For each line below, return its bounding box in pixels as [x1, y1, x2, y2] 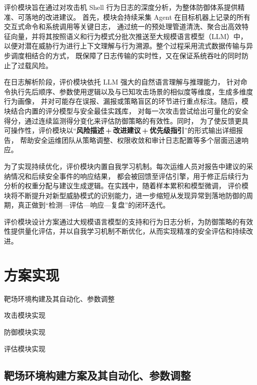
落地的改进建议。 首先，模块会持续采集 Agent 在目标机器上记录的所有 [24, 11, 251, 22]
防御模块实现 [4, 326, 45, 337]
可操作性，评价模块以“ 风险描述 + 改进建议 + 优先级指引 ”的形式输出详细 [4, 125, 236, 135]
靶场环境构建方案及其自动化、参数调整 [4, 367, 191, 383]
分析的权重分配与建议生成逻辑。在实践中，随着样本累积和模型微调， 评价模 [4, 180, 249, 191]
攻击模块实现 [4, 310, 45, 320]
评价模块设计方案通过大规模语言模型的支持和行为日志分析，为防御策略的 [4, 216, 239, 226]
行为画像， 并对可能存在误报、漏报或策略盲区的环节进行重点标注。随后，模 [4, 96, 249, 106]
